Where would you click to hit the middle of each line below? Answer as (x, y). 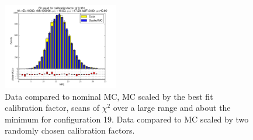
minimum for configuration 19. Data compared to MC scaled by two (127, 119)
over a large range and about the (172, 108)
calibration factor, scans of (52, 108)
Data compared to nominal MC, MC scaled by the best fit (109, 96)
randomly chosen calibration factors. (70, 130)
